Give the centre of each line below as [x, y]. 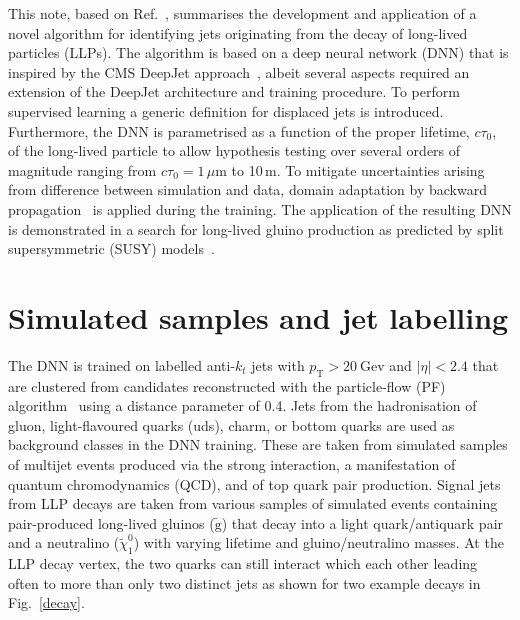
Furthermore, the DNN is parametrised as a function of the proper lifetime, [239, 130]
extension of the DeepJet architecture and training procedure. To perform [234, 91]
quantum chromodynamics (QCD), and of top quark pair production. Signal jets [254, 483]
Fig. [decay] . [46, 602]
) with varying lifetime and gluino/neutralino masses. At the [318, 542]
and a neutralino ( [64, 542]
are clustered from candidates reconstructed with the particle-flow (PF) [227, 385]
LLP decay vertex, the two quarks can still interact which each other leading [243, 563]
